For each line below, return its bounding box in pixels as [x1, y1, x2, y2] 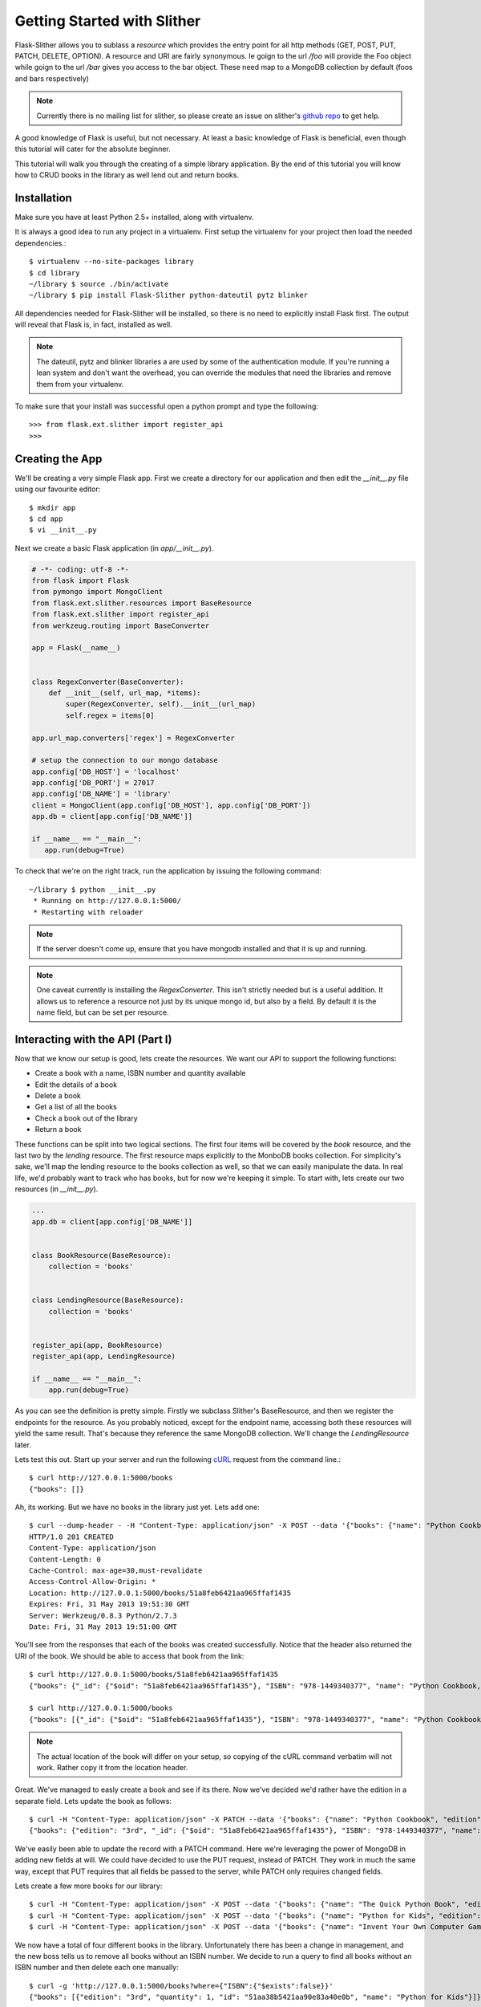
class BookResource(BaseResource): [31, 1251, 172, 1260]
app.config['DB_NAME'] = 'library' [31, 789, 172, 799]
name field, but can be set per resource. [36, 1008, 169, 1017]
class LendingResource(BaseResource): [31, 1296, 184, 1305]
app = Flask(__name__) [31, 643, 121, 653]
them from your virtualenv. [36, 379, 124, 389]
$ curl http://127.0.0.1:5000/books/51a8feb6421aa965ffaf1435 [29, 1670, 279, 1679]
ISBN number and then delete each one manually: [14, 1963, 180, 1972]
